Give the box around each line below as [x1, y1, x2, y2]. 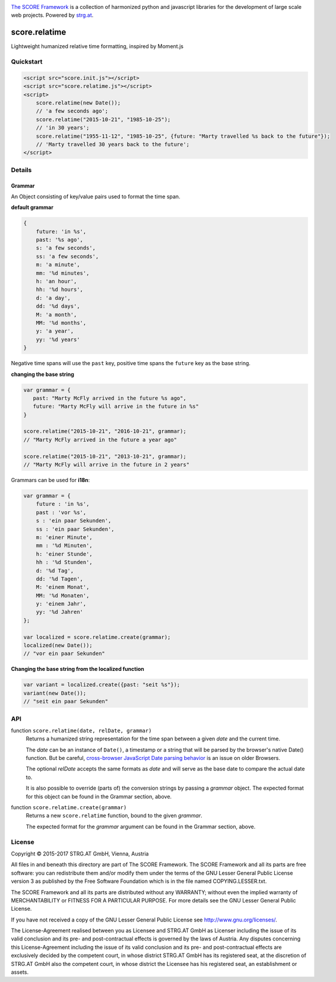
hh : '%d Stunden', [36, 559, 93, 566]
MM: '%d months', [36, 319, 87, 326]
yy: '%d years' [36, 336, 80, 343]
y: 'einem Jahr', [36, 600, 87, 607]
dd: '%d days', [36, 303, 80, 310]
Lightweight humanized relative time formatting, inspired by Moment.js [11, 43, 184, 50]
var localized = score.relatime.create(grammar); [23, 633, 171, 641]
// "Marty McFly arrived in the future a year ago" [23, 436, 177, 443]
